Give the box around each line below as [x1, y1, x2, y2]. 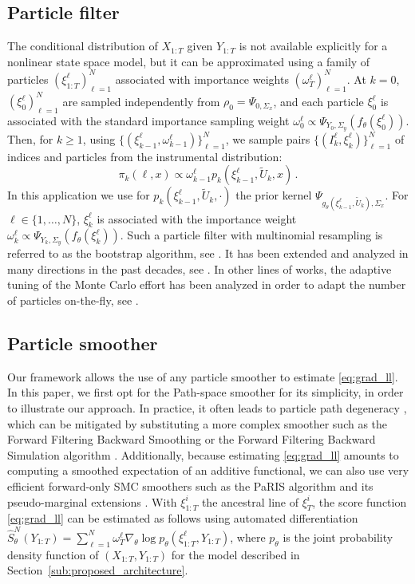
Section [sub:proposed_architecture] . [7, 562, 188, 578]
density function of [7, 546, 99, 562]
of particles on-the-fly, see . [7, 292, 139, 309]
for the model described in [171, 546, 300, 562]
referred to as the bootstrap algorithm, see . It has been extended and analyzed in [7, 245, 409, 262]
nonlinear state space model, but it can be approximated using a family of [7, 53, 370, 69]
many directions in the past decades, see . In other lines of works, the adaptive [7, 260, 392, 277]
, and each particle [273, 93, 364, 109]
